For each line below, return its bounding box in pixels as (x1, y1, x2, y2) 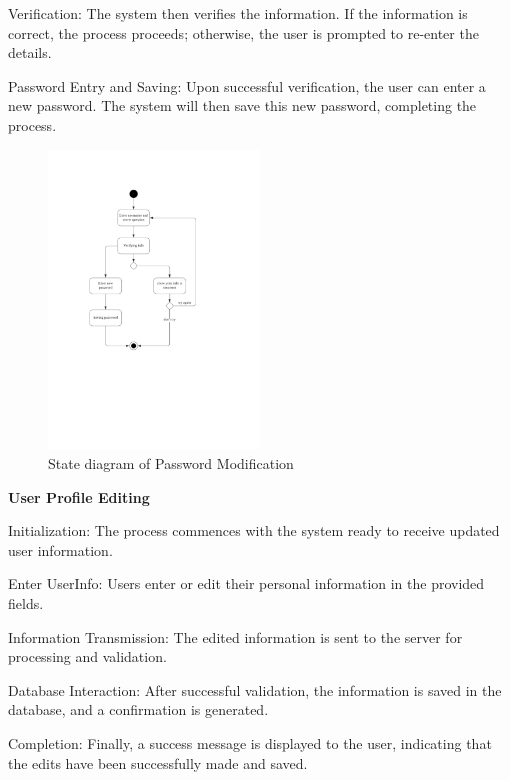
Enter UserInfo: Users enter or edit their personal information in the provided (8, 573, 485, 594)
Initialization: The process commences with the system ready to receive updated (8, 520, 500, 541)
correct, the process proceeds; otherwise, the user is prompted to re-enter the (8, 22, 479, 43)
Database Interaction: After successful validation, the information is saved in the (8, 679, 502, 700)
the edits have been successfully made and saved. (8, 752, 308, 773)
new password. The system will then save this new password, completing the (8, 95, 477, 116)
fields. (8, 592, 44, 613)
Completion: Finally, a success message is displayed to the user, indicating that (8, 732, 492, 753)
